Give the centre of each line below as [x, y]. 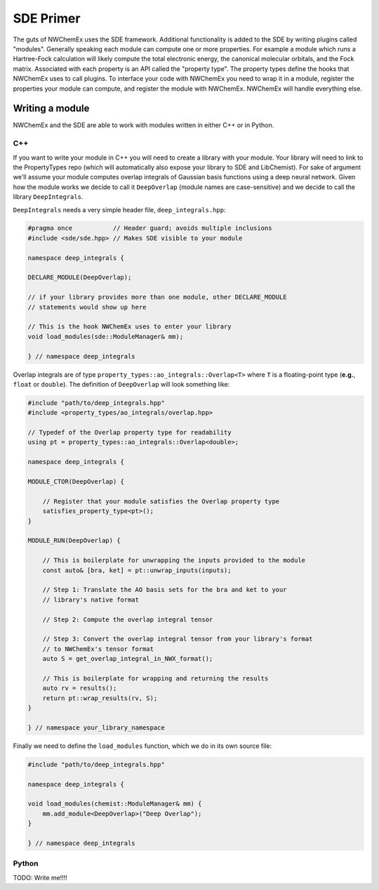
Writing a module [51, 109]
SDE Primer [47, 18]
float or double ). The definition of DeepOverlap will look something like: [121, 384]
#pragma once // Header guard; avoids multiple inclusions [150, 228]
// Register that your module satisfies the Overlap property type [161, 501]
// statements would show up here [87, 307]
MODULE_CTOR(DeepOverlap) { [76, 482]
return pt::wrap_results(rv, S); [100, 698]
